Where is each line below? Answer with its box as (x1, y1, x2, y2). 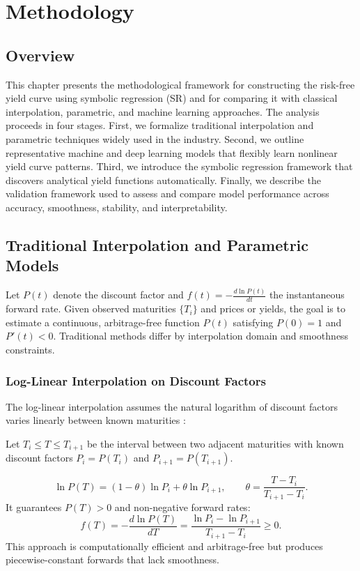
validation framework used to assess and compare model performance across (6, 186, 329, 201)
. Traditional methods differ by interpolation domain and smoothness (53, 328, 349, 343)
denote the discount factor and (53, 287, 184, 302)
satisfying (233, 314, 274, 329)
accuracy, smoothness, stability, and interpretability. (6, 199, 228, 214)
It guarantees (6, 500, 62, 514)
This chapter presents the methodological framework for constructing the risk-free (6, 77, 355, 91)
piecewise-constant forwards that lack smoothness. (6, 552, 219, 567)
